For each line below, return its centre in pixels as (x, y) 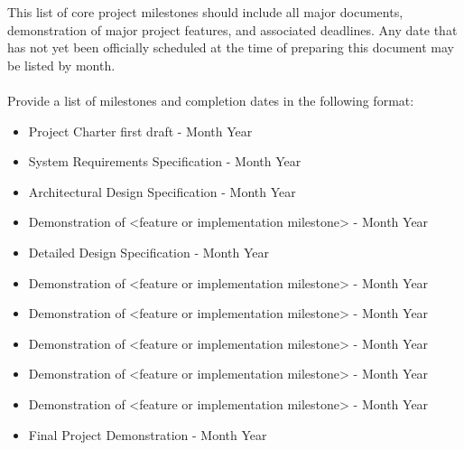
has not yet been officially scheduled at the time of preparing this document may (231, 47)
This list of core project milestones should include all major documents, (205, 12)
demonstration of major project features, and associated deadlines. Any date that (232, 29)
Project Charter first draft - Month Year (140, 131)
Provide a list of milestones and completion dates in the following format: (211, 100)
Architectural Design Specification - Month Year (162, 191)
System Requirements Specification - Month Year (165, 161)
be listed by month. (61, 65)
